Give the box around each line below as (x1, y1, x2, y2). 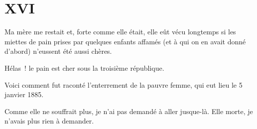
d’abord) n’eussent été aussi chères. (4, 46, 112, 56)
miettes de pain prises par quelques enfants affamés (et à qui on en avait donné (4, 36, 246, 46)
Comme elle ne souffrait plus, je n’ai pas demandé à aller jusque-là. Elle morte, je (4, 106, 253, 116)
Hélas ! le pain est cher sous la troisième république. (4, 62, 164, 73)
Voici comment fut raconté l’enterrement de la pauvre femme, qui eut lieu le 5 (4, 79, 243, 90)
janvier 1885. (4, 89, 44, 100)
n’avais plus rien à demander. (4, 116, 94, 126)
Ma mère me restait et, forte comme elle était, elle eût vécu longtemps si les (4, 26, 236, 37)
